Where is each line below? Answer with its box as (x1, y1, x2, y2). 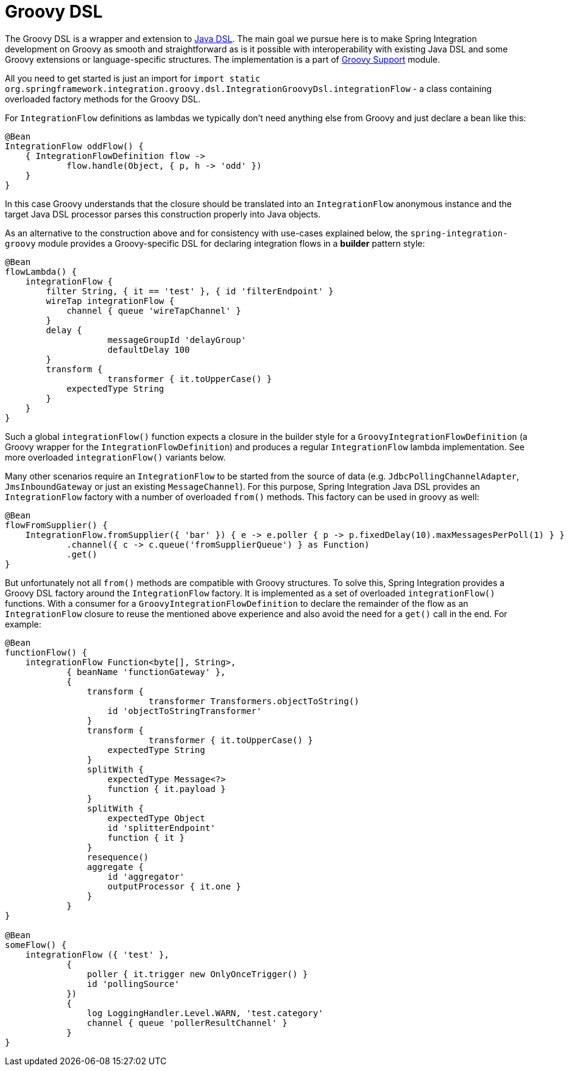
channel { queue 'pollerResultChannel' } (87, 1017, 288, 1028)
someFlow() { (5, 939, 67, 950)
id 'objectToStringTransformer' (107, 705, 262, 716)
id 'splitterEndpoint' (107, 822, 216, 833)
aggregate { (87, 861, 144, 872)
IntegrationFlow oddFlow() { (5, 141, 144, 151)
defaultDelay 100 (107, 344, 190, 355)
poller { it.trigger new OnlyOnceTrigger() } (87, 969, 308, 979)
